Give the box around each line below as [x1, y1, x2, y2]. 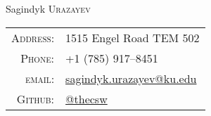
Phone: [20, 49, 55, 66]
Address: [11, 29, 55, 46]
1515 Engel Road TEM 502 [65, 29, 200, 46]
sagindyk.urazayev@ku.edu [65, 70, 197, 86]
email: [25, 70, 55, 86]
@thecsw [65, 90, 108, 107]
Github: [16, 90, 55, 107]
